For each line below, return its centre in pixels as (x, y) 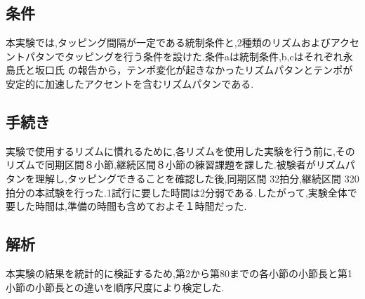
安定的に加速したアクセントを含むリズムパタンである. (130, 83)
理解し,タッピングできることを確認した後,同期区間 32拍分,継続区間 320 (197, 178)
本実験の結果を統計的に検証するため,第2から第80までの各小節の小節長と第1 (179, 273)
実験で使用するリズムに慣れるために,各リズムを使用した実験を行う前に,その (180, 151)
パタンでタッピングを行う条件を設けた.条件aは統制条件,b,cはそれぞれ (184, 56)
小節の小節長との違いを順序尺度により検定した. (115, 287)
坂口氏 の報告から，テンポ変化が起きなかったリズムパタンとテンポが (194, 70)
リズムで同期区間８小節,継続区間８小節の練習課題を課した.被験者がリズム (175, 165)
